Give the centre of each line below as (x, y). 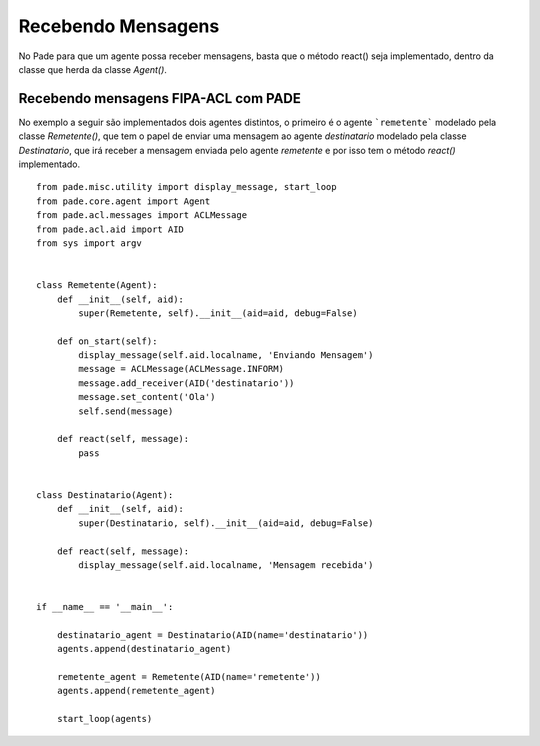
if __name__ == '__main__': (105, 607)
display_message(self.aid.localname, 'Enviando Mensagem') (226, 355)
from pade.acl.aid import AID (110, 229)
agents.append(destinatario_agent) (144, 649)
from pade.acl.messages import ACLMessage (142, 215)
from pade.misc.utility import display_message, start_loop (186, 187)
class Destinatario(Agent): (105, 495)
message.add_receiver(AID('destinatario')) (186, 383)
